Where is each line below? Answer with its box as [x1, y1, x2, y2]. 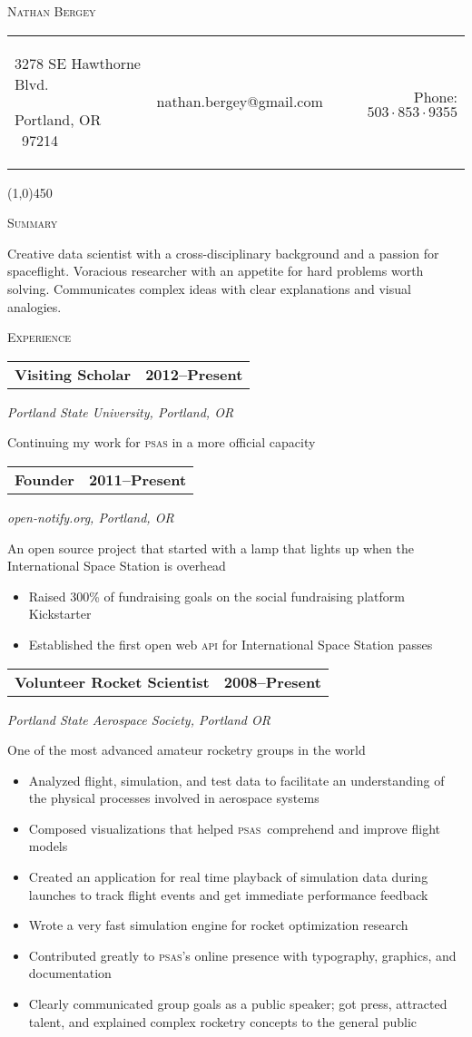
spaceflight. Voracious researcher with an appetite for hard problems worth [7, 261, 424, 280]
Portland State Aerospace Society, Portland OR [7, 709, 270, 729]
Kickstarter [28, 604, 92, 623]
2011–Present [88, 468, 187, 490]
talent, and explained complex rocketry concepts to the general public [28, 1012, 417, 1031]
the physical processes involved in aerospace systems [28, 788, 320, 807]
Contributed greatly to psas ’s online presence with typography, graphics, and [28, 945, 457, 964]
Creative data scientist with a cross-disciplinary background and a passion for [7, 243, 439, 262]
